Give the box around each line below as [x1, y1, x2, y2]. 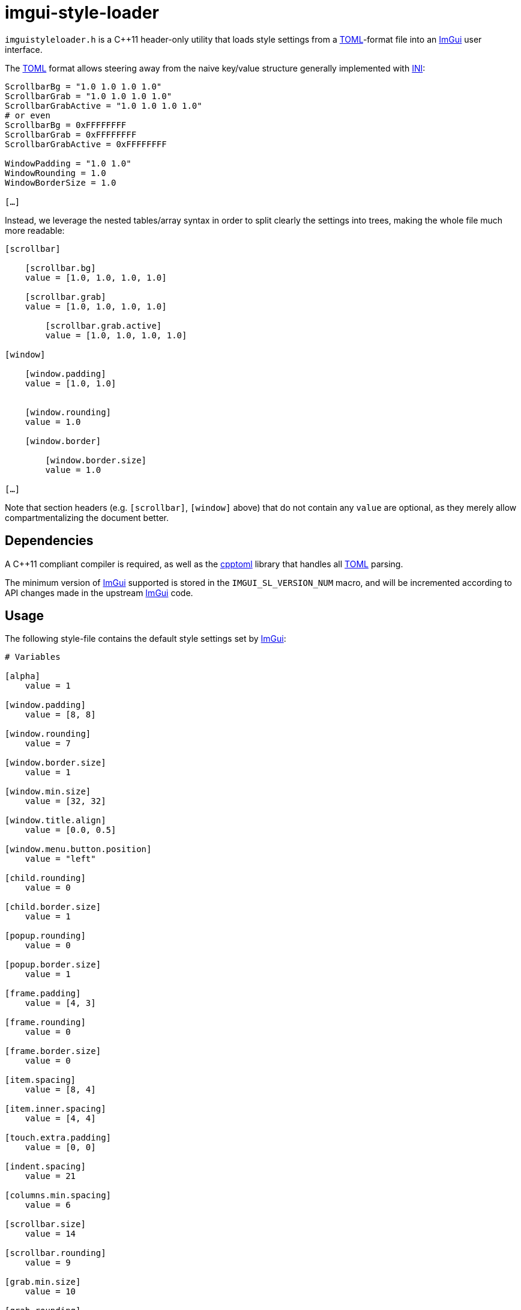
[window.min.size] [5, 787, 91, 797]
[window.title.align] [5, 815, 106, 826]
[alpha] [5, 671, 41, 681]
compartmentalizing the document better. [5, 512, 169, 523]
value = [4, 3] [25, 998, 96, 1008]
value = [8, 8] [25, 710, 96, 720]
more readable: [5, 225, 65, 236]
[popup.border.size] [5, 960, 101, 970]
